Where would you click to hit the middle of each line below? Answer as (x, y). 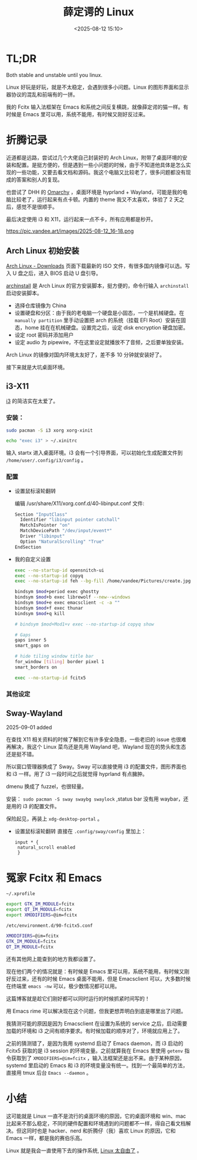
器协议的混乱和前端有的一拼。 (42, 94)
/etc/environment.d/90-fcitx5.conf (50, 926)
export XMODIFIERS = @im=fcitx (42, 915)
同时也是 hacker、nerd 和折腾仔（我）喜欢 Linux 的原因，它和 (101, 1131)
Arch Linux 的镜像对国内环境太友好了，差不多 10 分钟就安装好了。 (86, 355)
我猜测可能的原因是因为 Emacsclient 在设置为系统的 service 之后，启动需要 (97, 1023)
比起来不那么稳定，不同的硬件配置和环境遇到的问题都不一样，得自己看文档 (96, 1123)
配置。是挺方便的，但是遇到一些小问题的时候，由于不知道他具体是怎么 (101, 164)
